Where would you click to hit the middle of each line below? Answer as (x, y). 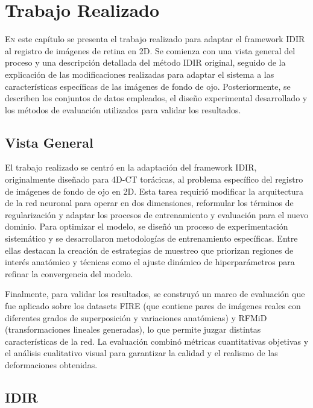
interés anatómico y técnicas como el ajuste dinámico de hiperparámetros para (150, 262)
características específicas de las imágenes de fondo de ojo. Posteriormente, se (148, 86)
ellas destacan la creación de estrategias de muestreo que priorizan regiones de (149, 250)
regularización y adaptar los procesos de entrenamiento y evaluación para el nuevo (157, 214)
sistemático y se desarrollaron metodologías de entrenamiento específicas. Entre (151, 238)
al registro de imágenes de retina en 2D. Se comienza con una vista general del (150, 50)
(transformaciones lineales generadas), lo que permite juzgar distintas (133, 329)
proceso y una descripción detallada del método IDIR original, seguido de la (145, 62)
